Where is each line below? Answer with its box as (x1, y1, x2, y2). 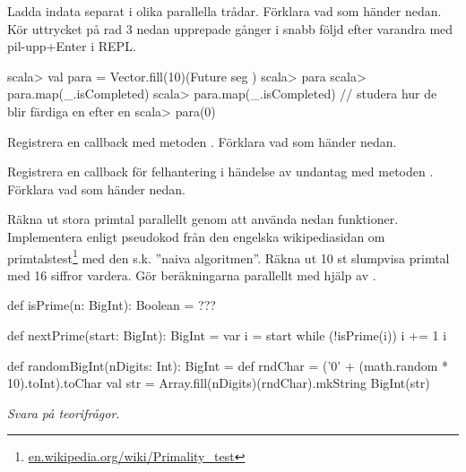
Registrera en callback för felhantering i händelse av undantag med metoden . (7, 162, 434, 181)
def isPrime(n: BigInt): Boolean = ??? (7, 296, 216, 314)
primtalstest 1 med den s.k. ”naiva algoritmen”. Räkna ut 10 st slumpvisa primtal (7, 245, 450, 267)
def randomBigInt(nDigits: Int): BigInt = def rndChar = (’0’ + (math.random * (7, 356, 449, 374)
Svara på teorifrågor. (7, 403, 120, 422)
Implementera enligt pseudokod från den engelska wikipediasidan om (7, 227, 385, 245)
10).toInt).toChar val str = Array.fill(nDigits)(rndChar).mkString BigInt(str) (7, 373, 430, 392)
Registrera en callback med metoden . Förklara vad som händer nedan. (7, 132, 397, 150)
